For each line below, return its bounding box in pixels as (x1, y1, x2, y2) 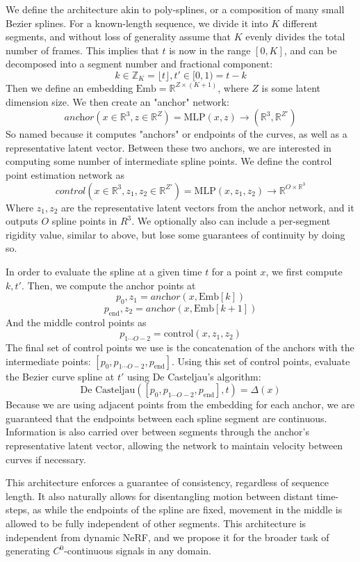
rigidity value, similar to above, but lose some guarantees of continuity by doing (6, 227, 345, 241)
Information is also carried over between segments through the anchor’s (6, 424, 309, 439)
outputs (6, 214, 38, 228)
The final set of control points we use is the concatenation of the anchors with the (6, 340, 354, 355)
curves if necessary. (6, 451, 86, 466)
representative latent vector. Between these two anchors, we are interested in (6, 140, 332, 154)
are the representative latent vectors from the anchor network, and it (61, 200, 354, 214)
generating (6, 543, 50, 558)
